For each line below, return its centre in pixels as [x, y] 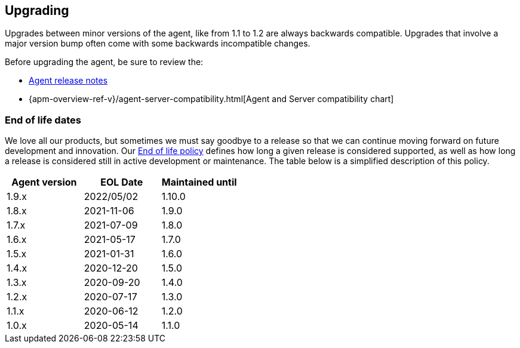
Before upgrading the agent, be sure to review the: [104, 62]
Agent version [44, 182]
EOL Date [122, 182]
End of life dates [43, 120]
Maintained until [199, 182]
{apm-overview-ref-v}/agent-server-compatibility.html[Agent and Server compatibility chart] [211, 99]
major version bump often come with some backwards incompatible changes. [158, 44]
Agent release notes [68, 81]
